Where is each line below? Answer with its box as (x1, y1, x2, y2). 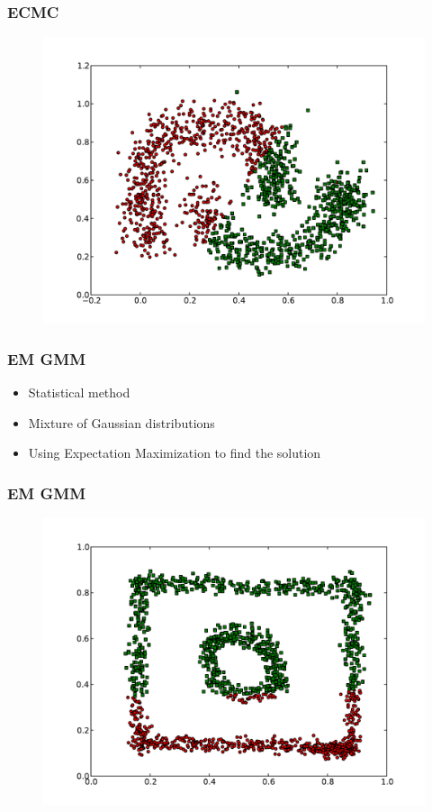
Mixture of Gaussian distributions (28, 413, 215, 432)
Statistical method (28, 383, 130, 402)
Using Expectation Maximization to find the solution (28, 443, 321, 462)
